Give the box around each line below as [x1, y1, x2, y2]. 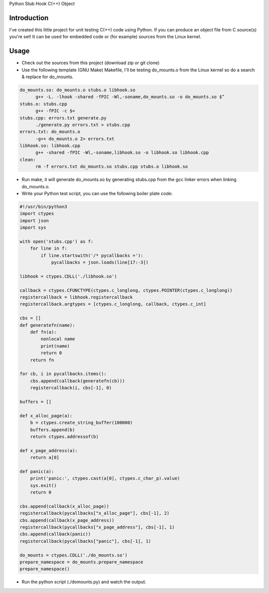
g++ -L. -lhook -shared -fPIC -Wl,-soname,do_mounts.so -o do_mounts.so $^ [35, 94, 225, 100]
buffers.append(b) [30, 427, 75, 433]
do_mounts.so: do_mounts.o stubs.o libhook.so [19, 87, 135, 93]
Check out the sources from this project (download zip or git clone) [21, 60, 160, 66]
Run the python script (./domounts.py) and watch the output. [21, 579, 146, 585]
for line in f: [30, 245, 67, 251]
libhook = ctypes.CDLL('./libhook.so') [19, 273, 117, 279]
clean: [19, 157, 36, 162]
